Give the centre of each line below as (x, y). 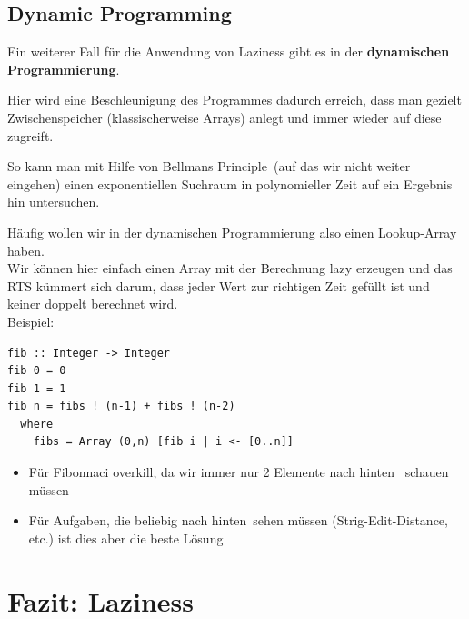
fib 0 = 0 (37, 371)
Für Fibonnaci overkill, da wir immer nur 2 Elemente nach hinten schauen (239, 472)
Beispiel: (31, 321)
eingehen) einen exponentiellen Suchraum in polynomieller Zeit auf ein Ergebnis (230, 183)
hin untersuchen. (54, 202)
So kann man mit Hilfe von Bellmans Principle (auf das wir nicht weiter (209, 166)
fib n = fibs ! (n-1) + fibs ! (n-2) (121, 406)
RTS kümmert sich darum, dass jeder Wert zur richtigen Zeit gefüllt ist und (219, 285)
